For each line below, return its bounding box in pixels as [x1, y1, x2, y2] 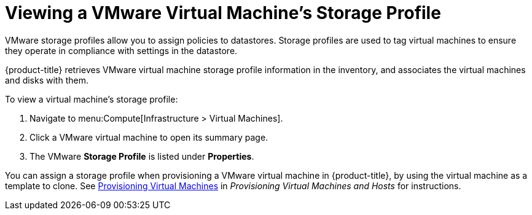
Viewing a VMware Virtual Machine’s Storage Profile [5, 2, 441, 23]
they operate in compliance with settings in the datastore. [5, 45, 238, 56]
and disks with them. [5, 74, 88, 85]
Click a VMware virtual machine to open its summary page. [29, 131, 268, 143]
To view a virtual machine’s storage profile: [5, 93, 178, 104]
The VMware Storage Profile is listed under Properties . [29, 150, 254, 162]
